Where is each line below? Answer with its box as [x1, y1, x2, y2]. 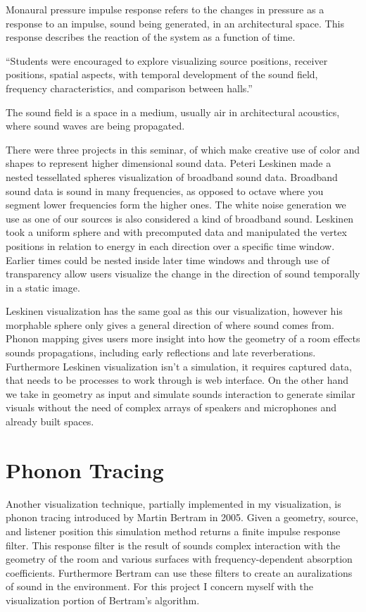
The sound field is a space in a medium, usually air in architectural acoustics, [6, 104, 340, 119]
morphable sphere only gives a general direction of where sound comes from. [6, 317, 334, 332]
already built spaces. [6, 414, 94, 429]
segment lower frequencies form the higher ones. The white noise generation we [6, 197, 346, 212]
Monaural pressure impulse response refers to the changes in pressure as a [6, 2, 324, 16]
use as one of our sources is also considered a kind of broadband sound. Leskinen [6, 211, 354, 225]
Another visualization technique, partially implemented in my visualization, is [6, 496, 341, 511]
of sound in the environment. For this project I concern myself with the [6, 579, 313, 594]
